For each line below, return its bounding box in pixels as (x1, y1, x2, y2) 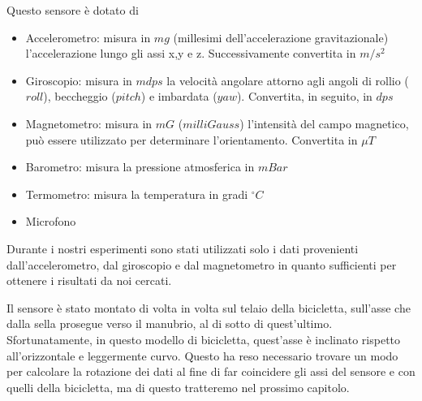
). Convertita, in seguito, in (236, 88, 372, 105)
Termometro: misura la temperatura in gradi (25, 185, 248, 202)
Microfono (25, 213, 76, 230)
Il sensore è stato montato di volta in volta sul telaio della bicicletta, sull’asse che (6, 299, 411, 316)
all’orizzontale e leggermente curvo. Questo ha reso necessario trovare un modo (6, 347, 398, 364)
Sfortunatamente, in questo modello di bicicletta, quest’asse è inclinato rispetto (6, 330, 401, 347)
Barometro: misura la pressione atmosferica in (25, 158, 255, 175)
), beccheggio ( (43, 88, 116, 105)
